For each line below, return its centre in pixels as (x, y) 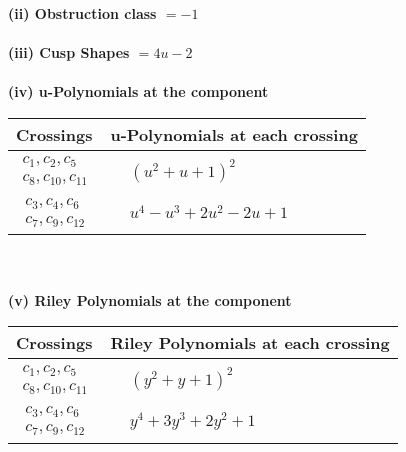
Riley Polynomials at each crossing (250, 343)
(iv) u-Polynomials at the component (138, 91)
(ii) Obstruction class (82, 13)
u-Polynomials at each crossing (234, 134)
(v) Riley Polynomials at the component (150, 299)
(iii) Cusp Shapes (69, 52)
